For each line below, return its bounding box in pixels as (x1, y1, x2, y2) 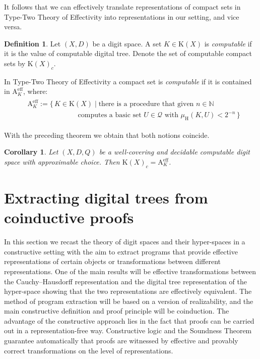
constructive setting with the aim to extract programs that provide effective (4, 246, 238, 257)
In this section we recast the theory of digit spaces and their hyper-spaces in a (4, 236, 245, 247)
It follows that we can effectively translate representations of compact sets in (4, 2, 241, 12)
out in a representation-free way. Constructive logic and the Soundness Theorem (4, 325, 252, 336)
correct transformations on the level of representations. (4, 345, 173, 355)
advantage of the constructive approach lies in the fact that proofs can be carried (4, 315, 254, 326)
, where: (23, 86, 48, 96)
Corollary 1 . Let (4, 146, 58, 157)
